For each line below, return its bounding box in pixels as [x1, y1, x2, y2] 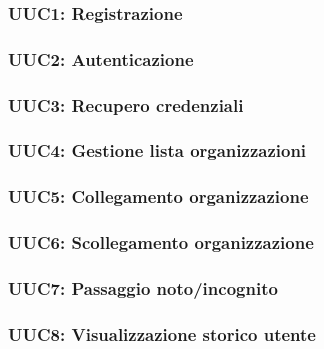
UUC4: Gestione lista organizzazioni [8, 138, 307, 163]
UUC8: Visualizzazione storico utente [8, 321, 316, 346]
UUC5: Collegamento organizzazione [8, 184, 309, 209]
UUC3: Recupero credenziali [8, 92, 244, 117]
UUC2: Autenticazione [8, 46, 194, 71]
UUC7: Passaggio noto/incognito [8, 275, 278, 300]
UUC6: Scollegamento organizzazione [8, 230, 314, 255]
